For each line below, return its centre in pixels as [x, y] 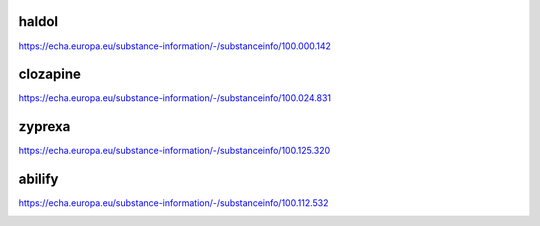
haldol [38, 21]
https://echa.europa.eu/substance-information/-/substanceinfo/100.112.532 [173, 203]
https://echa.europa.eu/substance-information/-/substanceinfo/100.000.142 [175, 46]
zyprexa [44, 126]
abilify [38, 179]
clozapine [50, 74]
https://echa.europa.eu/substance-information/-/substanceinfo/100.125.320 [174, 151]
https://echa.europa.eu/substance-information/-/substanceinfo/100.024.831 [175, 98]
